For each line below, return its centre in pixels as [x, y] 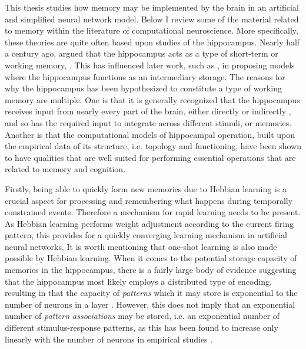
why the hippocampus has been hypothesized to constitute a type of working [143, 88]
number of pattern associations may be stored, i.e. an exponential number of [142, 316]
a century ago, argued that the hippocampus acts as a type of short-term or [142, 53]
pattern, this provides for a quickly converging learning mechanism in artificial [146, 235]
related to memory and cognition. [65, 169]
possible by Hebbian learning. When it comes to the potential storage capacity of [151, 258]
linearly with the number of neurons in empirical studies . [109, 339]
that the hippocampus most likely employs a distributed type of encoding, [138, 281]
